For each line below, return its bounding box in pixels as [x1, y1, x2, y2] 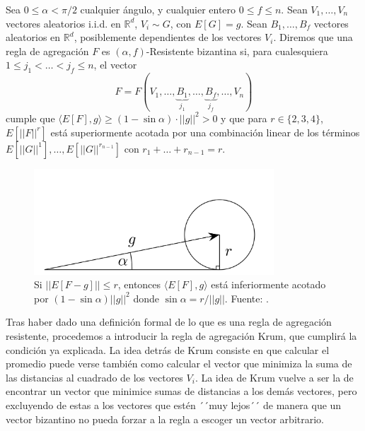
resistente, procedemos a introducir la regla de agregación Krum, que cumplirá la [6, 328, 357, 343]
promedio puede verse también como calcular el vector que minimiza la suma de [6, 356, 352, 371]
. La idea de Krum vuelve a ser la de [195, 370, 354, 384]
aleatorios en [6, 30, 61, 45]
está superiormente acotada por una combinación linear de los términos [50, 124, 360, 139]
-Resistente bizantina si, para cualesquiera [146, 43, 328, 58]
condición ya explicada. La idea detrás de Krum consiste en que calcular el [6, 342, 330, 357]
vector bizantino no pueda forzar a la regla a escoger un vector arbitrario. [6, 411, 324, 426]
